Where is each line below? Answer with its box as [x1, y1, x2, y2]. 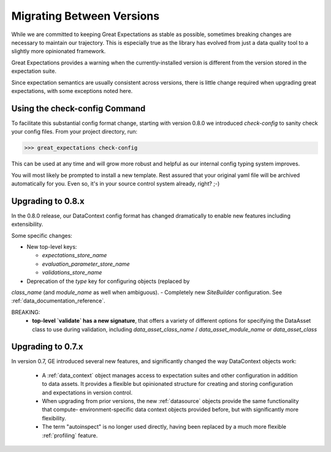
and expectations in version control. [42, 389, 133, 396]
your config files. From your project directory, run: [11, 128, 138, 135]
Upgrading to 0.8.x [11, 196, 85, 206]
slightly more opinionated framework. [11, 48, 106, 55]
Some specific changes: [11, 232, 73, 239]
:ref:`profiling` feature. [42, 432, 98, 439]
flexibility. [42, 414, 67, 422]
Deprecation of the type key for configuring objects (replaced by [26, 277, 190, 285]
